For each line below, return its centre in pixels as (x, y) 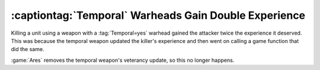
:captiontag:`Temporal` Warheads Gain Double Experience (158, 15)
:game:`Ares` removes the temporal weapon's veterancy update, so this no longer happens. (123, 60)
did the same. (28, 49)
